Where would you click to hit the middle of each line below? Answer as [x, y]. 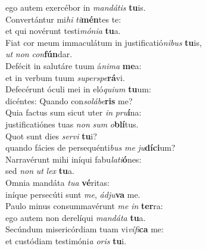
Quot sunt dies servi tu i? [51, 136]
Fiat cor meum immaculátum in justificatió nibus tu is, [104, 42]
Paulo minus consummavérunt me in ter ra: [84, 206]
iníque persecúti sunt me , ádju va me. [73, 194]
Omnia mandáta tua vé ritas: [57, 182]
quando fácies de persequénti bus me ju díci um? [90, 147]
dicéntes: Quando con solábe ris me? [69, 100]
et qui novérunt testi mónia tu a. [63, 31]
